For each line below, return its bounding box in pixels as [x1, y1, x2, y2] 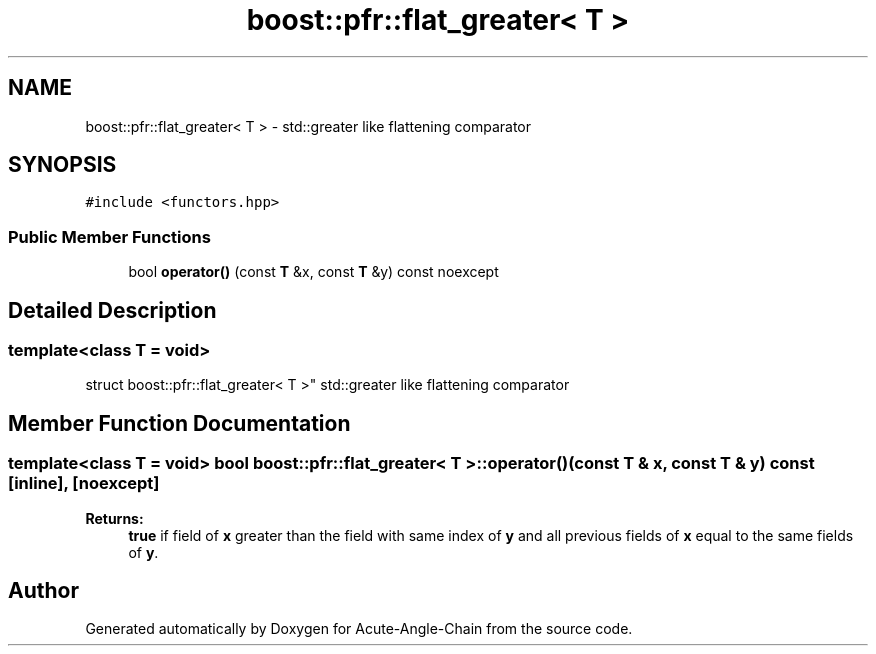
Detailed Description [8, 297, 217, 323]
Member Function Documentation [8, 410, 351, 436]
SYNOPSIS [8, 152, 117, 178]
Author [8, 578, 79, 604]
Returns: [85, 509, 144, 527]
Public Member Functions [8, 226, 211, 247]
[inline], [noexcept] [8, 473, 160, 494]
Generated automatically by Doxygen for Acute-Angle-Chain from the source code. [85, 620, 633, 638]
